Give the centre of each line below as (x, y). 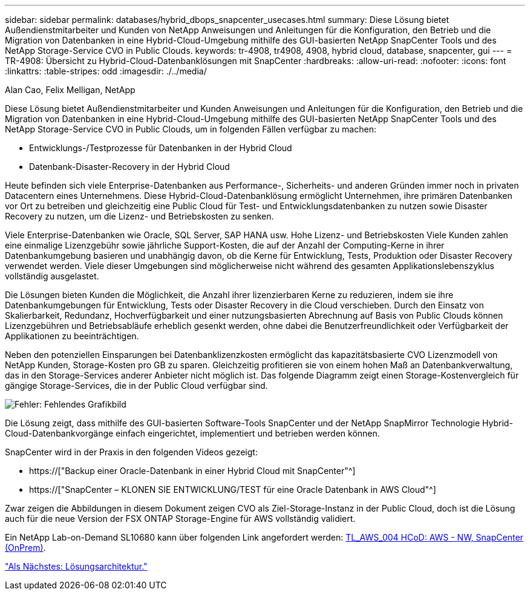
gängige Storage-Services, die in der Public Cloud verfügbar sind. (136, 385)
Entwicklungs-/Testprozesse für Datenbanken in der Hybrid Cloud (161, 148)
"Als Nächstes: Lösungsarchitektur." (76, 566)
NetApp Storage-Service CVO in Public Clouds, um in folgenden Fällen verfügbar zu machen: (191, 129)
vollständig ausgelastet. (52, 276)
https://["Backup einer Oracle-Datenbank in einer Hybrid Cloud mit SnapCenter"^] (192, 471)
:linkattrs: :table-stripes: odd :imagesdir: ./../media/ (106, 71)
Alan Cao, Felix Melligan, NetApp (70, 90)
